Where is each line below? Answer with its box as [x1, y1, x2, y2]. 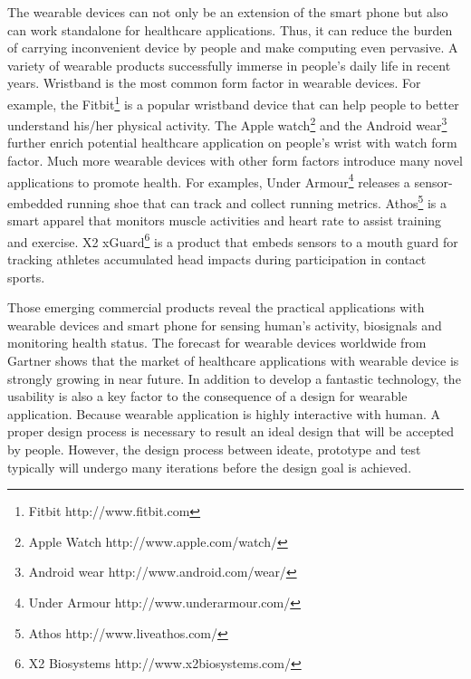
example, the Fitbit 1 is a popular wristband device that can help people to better [7, 91, 459, 113]
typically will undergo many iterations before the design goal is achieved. [7, 457, 412, 476]
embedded [7, 193, 63, 212]
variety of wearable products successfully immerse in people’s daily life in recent [7, 55, 451, 74]
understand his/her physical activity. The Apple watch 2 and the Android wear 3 [7, 113, 447, 134]
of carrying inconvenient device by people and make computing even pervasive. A [7, 38, 458, 57]
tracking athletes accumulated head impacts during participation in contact [7, 250, 427, 268]
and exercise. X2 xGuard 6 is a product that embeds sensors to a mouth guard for [7, 229, 458, 251]
